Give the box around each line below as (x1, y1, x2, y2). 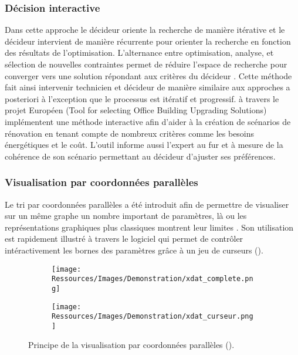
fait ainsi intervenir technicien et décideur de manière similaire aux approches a (5, 81, 290, 93)
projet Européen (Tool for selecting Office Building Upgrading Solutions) (5, 104, 267, 116)
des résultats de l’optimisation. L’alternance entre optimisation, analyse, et (5, 46, 274, 59)
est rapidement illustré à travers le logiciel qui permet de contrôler (5, 232, 243, 245)
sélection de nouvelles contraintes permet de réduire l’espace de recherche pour (5, 58, 287, 70)
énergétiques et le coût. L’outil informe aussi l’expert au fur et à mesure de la (5, 138, 283, 151)
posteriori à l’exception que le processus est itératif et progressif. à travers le (5, 92, 279, 104)
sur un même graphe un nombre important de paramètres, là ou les (5, 209, 247, 222)
